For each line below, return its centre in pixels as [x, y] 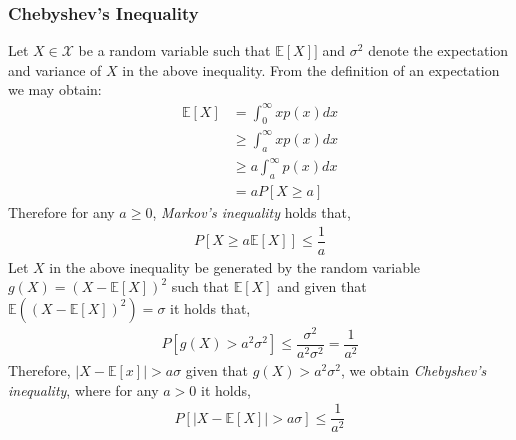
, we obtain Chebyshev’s [413, 370]
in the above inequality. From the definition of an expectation [311, 69]
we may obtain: [55, 89]
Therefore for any [61, 212]
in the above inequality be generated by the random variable [235, 266]
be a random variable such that [174, 50]
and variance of [55, 69]
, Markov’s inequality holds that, [251, 212]
